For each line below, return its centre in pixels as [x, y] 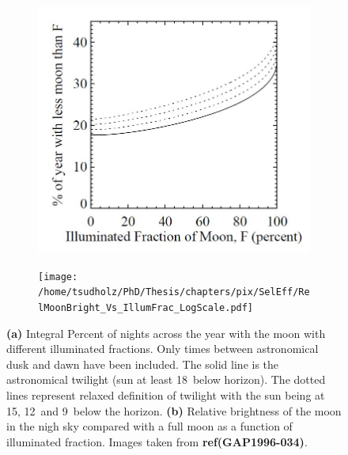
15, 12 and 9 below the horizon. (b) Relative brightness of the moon [174, 410]
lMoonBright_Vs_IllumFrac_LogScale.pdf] [146, 308]
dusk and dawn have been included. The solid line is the [143, 364]
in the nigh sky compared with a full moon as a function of [149, 426]
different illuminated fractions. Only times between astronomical [163, 349]
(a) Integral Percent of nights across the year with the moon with [166, 333]
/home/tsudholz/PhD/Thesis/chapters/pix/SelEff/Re [174, 292]
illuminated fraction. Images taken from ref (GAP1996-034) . [157, 441]
